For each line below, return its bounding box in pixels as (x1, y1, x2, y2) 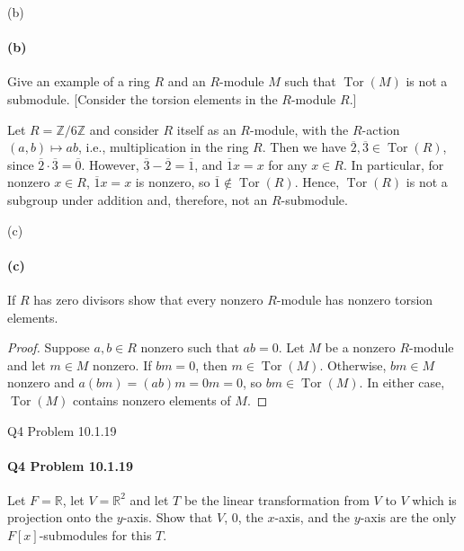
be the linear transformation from (183, 490, 370, 509)
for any (268, 155, 308, 173)
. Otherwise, (319, 355, 387, 374)
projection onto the (7, 508, 113, 527)
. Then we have (262, 138, 347, 156)
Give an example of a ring (7, 72, 150, 91)
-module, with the (250, 120, 349, 138)
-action (361, 120, 400, 138)
